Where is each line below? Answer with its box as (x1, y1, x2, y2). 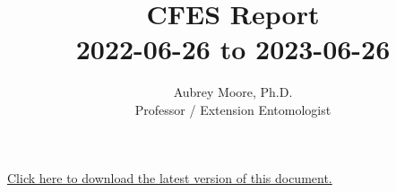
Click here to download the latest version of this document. (7, 168, 332, 187)
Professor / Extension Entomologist (134, 100, 331, 118)
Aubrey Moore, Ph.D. (173, 83, 293, 101)
